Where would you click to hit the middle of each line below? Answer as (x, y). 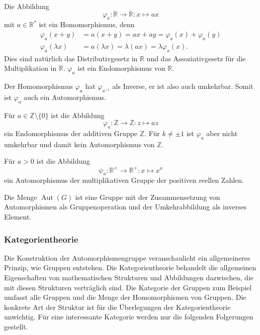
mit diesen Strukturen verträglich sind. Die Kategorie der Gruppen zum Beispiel (128, 287)
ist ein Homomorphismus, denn (87, 24)
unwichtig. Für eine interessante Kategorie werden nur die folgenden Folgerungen (129, 317)
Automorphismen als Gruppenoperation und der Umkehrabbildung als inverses (125, 207)
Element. (18, 217)
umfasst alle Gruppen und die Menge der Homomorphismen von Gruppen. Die (125, 297)
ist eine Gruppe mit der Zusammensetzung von (148, 197)
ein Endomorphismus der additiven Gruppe (71, 133)
